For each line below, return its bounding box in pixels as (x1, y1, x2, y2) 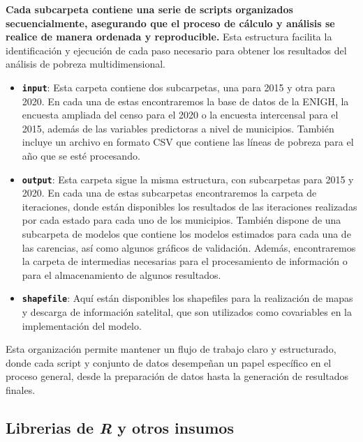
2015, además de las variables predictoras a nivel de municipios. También (22, 121, 334, 135)
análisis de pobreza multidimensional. (6, 56, 165, 71)
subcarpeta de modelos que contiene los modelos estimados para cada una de (22, 227, 351, 241)
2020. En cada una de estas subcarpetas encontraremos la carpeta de (22, 185, 317, 200)
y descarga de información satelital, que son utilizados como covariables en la (22, 305, 352, 319)
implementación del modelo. (22, 318, 142, 333)
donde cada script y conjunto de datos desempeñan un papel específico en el (6, 355, 332, 369)
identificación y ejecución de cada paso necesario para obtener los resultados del (6, 43, 347, 57)
